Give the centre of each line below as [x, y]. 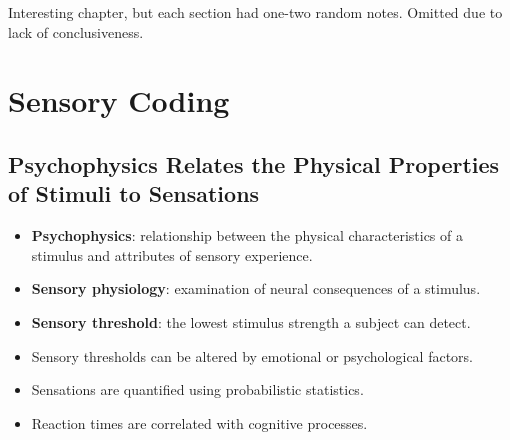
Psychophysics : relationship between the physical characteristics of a [247, 235]
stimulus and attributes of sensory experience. [172, 254]
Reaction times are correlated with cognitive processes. [199, 422]
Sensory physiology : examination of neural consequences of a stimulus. [256, 288]
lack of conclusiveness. [76, 31]
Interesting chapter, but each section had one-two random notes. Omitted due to [255, 12]
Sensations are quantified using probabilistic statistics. [197, 389]
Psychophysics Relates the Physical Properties [254, 163]
